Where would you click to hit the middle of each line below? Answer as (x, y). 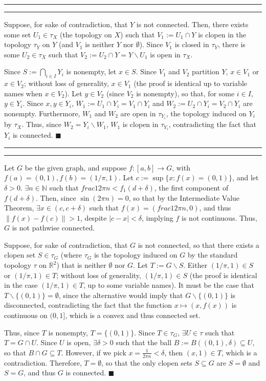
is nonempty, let (91, 71)
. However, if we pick (94, 352)
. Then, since (56, 197)
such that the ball (144, 342)
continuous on (26, 315)
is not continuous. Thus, (219, 217)
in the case (21, 285)
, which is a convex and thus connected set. (133, 315)
